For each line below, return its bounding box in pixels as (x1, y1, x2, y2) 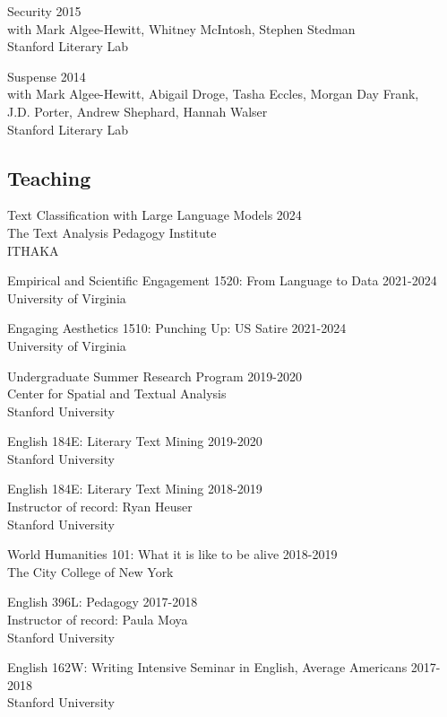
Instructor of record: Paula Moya (7, 610, 188, 629)
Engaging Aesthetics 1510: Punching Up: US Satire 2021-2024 (7, 319, 347, 337)
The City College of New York (7, 562, 174, 581)
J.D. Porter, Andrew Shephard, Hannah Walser (7, 101, 268, 120)
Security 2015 (7, 2, 82, 20)
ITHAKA (7, 240, 59, 259)
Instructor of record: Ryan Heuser (7, 497, 193, 516)
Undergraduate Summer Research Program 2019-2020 (7, 366, 302, 385)
